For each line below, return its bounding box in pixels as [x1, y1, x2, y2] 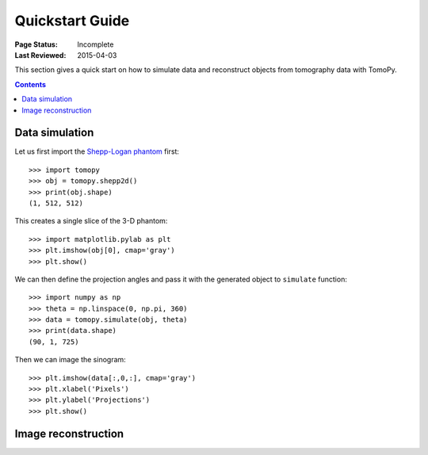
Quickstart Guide [14, 12, 130, 29]
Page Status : [14, 40, 59, 49]
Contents [14, 79, 47, 89]
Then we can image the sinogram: [14, 355, 126, 365]
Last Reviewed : [14, 50, 67, 59]
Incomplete [77, 40, 114, 49]
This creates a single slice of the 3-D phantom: [14, 216, 168, 226]
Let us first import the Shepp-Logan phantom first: [14, 147, 180, 156]
